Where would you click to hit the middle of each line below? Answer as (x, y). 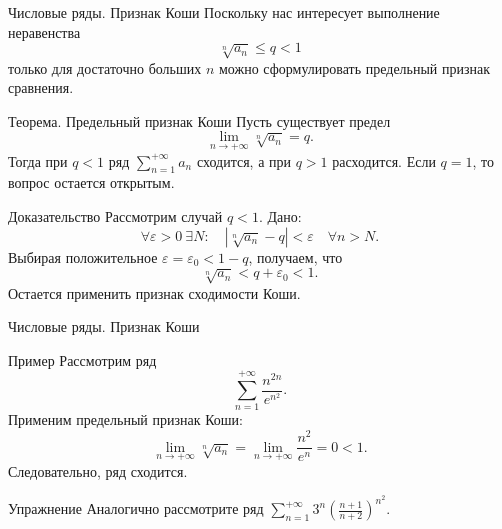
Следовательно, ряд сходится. (98, 470)
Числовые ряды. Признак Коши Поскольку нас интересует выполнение (224, 12)
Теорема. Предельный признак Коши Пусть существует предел (199, 120)
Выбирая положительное (83, 256)
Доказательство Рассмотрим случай (115, 215)
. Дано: (280, 215)
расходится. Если (384, 160)
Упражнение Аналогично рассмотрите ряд (136, 508)
